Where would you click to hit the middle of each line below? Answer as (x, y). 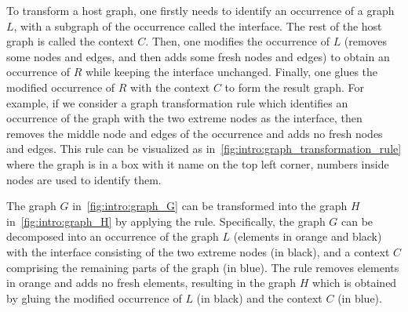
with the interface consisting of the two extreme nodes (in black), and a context (198, 251)
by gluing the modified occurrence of (94, 297)
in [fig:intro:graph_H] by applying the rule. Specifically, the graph (166, 221)
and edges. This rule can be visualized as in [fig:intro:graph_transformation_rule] (204, 149)
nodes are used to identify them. (84, 179)
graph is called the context (70, 41)
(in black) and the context (259, 297)
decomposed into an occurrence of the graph (113, 236)
